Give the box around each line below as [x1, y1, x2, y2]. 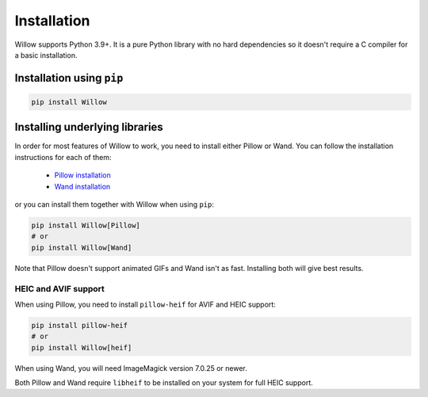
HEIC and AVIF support [14, 283, 105, 294]
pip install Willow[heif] [31, 343, 132, 352]
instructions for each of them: [14, 152, 112, 162]
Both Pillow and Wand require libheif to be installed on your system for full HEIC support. [14, 378, 313, 387]
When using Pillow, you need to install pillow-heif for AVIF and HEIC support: [14, 300, 277, 309]
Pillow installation [54, 170, 111, 180]
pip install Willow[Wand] [31, 242, 132, 252]
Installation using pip [14, 71, 124, 85]
